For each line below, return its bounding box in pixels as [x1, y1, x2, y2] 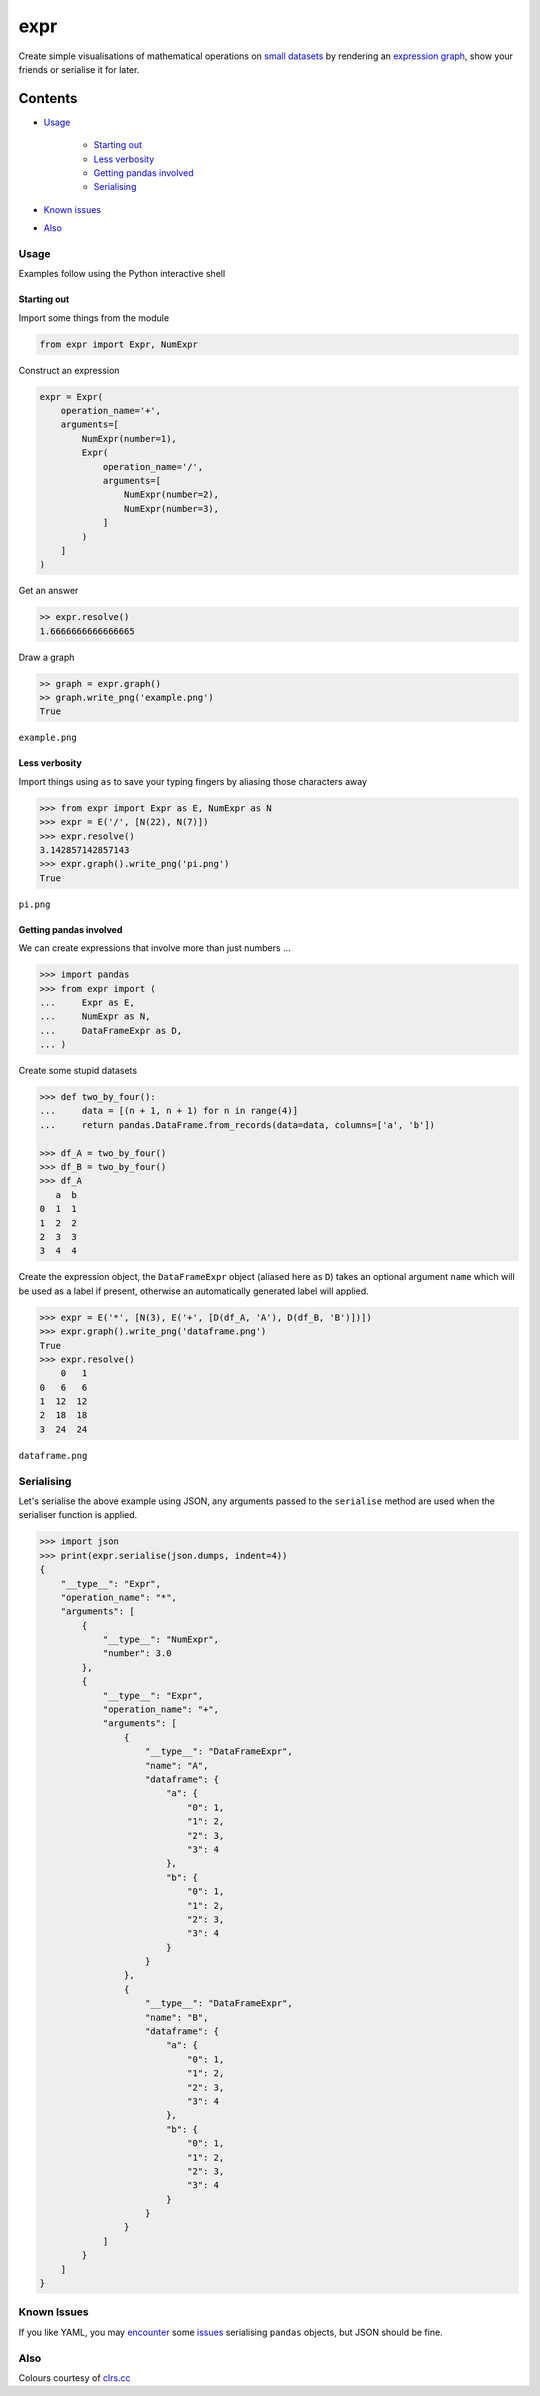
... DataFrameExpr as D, [39, 1025, 183, 1036]
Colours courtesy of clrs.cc [18, 2371, 131, 2384]
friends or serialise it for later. [18, 63, 140, 75]
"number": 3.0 [102, 1648, 172, 1659]
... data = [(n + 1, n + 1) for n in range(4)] [39, 1105, 299, 1117]
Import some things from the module [18, 311, 170, 324]
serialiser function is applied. [18, 1509, 138, 1521]
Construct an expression [18, 364, 120, 376]
